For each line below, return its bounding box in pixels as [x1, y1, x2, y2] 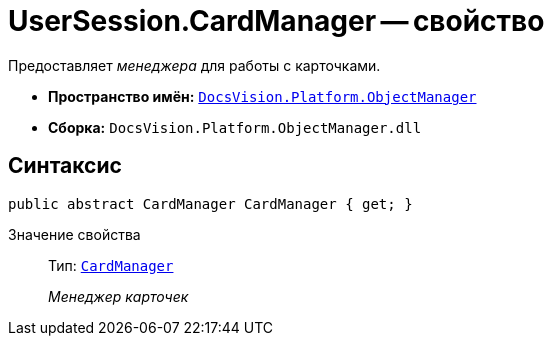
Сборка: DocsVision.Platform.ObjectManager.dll [48, 118, 422, 136]
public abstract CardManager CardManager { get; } [8, 195, 413, 212]
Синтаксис [8, 153, 122, 179]
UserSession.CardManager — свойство [8, 4, 545, 38]
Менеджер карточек [48, 287, 189, 305]
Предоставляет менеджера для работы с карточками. [8, 56, 381, 74]
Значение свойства [8, 225, 141, 243]
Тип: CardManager [48, 256, 174, 274]
